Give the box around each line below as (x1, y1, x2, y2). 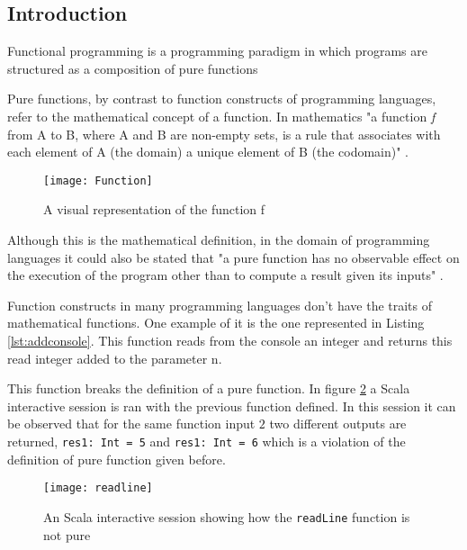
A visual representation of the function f (43, 200, 265, 219)
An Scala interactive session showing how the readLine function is (43, 507, 410, 526)
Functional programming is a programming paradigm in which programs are (7, 41, 427, 60)
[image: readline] (43, 482, 153, 495)
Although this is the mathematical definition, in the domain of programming (7, 230, 430, 249)
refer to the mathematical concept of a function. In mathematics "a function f (7, 106, 436, 125)
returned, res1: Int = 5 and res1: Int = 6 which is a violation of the (7, 431, 406, 450)
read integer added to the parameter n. (7, 348, 222, 367)
